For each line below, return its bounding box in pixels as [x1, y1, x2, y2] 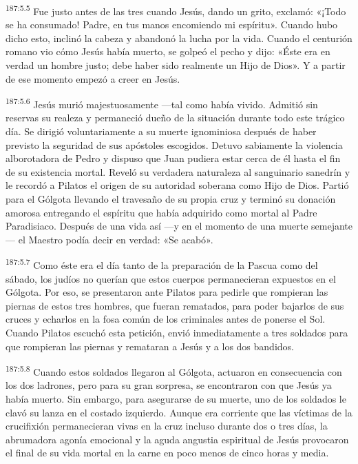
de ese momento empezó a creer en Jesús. [6, 71, 180, 85]
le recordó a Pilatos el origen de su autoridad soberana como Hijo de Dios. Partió [6, 178, 349, 192]
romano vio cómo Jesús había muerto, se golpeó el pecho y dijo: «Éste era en [6, 44, 330, 59]
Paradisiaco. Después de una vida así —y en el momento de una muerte [6, 219, 308, 233]
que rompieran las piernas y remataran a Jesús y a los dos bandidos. [6, 339, 294, 353]
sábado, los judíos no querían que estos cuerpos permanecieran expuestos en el [6, 271, 336, 285]
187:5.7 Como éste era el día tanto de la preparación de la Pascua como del [6, 256, 318, 272]
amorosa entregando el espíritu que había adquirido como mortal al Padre [6, 205, 317, 219]
